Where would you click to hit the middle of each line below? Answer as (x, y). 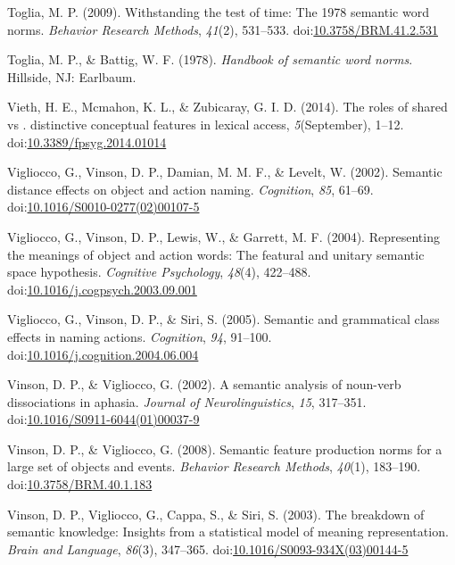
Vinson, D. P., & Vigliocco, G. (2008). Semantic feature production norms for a (225, 449)
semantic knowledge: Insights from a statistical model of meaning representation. (228, 532)
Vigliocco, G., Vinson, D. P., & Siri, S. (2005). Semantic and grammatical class (223, 319)
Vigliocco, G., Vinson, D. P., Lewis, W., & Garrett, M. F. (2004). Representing (223, 236)
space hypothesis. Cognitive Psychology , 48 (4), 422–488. (159, 272)
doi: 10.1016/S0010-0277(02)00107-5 (103, 207)
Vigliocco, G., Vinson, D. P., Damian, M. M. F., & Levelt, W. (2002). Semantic (225, 172)
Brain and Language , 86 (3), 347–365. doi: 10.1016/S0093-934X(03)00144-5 (208, 548)
